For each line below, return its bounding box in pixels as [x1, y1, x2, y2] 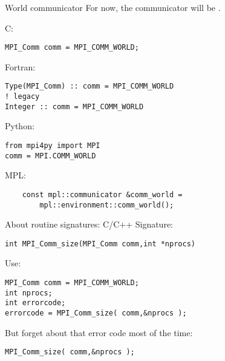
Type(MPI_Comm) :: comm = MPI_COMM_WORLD [5, 82, 174, 91]
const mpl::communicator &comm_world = [22, 190, 183, 199]
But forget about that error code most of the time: [5, 326, 193, 339]
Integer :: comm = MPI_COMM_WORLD [5, 102, 144, 111]
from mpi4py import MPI [5, 141, 100, 150]
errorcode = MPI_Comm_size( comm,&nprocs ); [5, 309, 187, 318]
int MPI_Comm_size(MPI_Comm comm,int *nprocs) [5, 239, 195, 248]
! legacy [5, 92, 40, 101]
